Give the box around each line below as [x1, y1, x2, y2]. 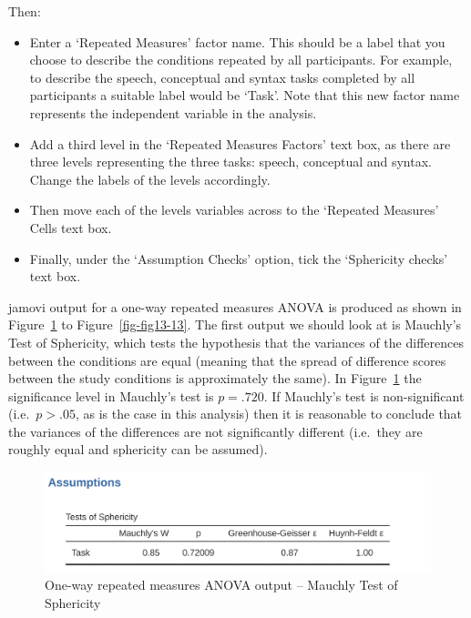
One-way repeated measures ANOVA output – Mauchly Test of [45, 575, 398, 594]
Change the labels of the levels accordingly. [29, 169, 271, 188]
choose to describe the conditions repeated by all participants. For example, [29, 50, 453, 69]
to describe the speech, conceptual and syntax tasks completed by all [29, 67, 415, 86]
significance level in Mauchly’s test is [8, 386, 214, 405]
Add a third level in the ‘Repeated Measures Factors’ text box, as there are [29, 134, 451, 153]
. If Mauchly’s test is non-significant [263, 386, 465, 405]
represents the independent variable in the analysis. [29, 103, 317, 122]
